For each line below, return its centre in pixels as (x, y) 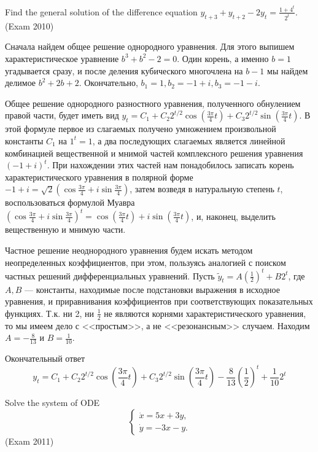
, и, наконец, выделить (233, 216)
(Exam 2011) (29, 441)
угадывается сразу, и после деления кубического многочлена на (124, 70)
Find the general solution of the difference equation (101, 11)
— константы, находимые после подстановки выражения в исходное (152, 289)
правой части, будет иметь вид (62, 115)
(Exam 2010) (29, 25)
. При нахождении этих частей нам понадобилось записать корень (170, 165)
